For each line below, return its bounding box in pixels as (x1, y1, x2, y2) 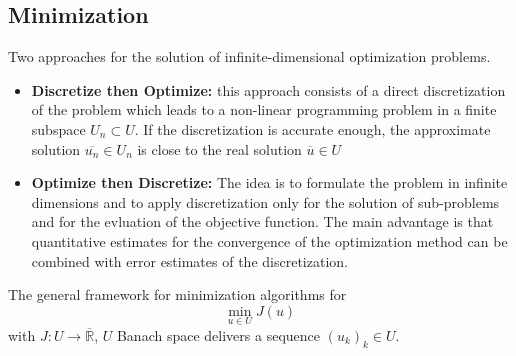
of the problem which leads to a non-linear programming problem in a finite (31, 99, 497, 120)
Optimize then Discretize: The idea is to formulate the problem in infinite (31, 172, 508, 193)
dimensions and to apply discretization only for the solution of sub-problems (31, 191, 500, 212)
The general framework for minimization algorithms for (8, 284, 347, 305)
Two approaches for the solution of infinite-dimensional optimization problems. (8, 46, 491, 67)
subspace (31, 118, 86, 139)
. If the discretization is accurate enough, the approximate (134, 118, 491, 139)
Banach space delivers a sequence (116, 324, 320, 345)
